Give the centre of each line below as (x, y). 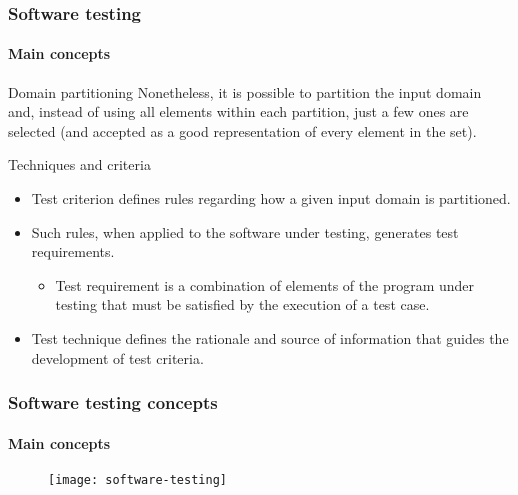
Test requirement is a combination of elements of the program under (265, 284)
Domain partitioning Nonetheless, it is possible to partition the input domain (245, 91)
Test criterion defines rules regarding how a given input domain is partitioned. (271, 198)
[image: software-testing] (137, 479)
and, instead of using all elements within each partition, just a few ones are (238, 111)
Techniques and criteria (79, 164)
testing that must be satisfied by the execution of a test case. (242, 304)
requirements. (73, 251)
